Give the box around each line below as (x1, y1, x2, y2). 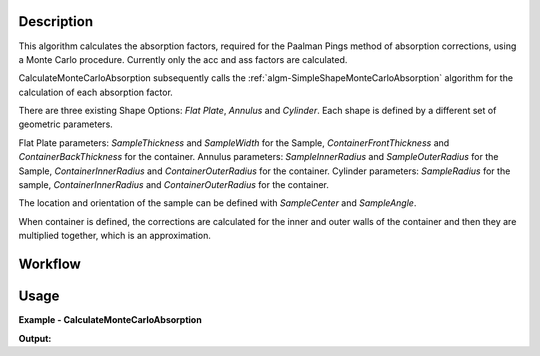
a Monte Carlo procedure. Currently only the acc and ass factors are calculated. (18, 53, 348, 65)
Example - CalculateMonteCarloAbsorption (18, 314, 202, 326)
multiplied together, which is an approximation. (18, 230, 212, 242)
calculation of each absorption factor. (18, 86, 174, 98)
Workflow (18, 256, 82, 273)
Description (18, 13, 94, 30)
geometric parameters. (18, 118, 114, 130)
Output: (18, 332, 52, 344)
